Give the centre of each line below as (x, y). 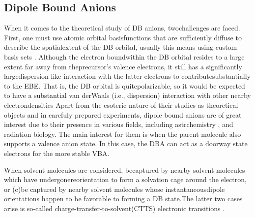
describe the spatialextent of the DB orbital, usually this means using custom (121, 47)
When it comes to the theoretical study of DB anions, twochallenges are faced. (122, 28)
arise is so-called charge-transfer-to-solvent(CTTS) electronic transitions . (114, 208)
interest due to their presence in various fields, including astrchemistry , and (119, 124)
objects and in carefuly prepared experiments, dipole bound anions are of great (123, 114)
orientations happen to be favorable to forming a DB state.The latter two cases (123, 199)
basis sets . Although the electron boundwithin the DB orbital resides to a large (124, 56)
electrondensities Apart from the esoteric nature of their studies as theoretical (121, 105)
